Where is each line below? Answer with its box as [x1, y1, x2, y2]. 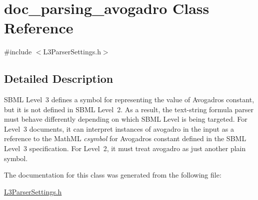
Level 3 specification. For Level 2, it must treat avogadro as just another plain [4, 143, 246, 154]
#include [4, 46, 32, 57]
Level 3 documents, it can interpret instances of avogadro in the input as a [4, 123, 234, 134]
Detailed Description [4, 71, 113, 86]
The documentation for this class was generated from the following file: [4, 170, 221, 180]
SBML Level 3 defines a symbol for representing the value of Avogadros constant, [4, 94, 254, 105]
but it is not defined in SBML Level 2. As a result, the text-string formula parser [4, 104, 253, 114]
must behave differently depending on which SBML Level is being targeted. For [4, 114, 247, 124]
